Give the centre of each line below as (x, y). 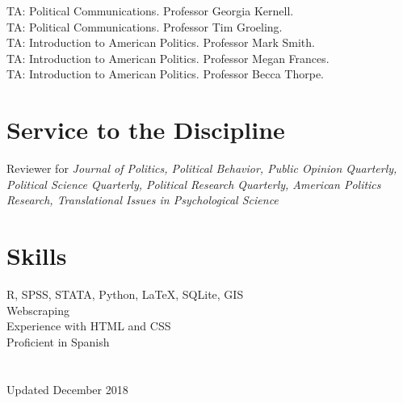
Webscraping (38, 310)
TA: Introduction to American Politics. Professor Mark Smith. (161, 42)
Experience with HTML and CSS (89, 326)
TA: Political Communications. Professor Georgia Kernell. (150, 10)
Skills (37, 256)
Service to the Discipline (146, 130)
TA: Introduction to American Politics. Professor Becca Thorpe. (166, 74)
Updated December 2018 (67, 389)
